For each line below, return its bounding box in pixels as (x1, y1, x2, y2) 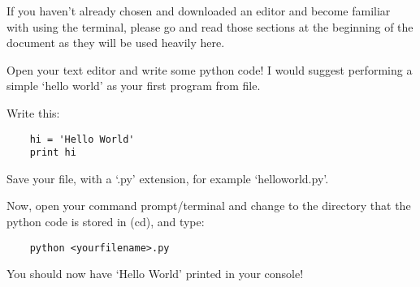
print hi (29, 147, 76, 159)
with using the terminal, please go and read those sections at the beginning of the (6, 18, 414, 35)
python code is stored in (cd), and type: (6, 213, 205, 230)
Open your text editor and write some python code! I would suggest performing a (6, 61, 413, 78)
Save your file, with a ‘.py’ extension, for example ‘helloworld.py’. (6, 169, 329, 186)
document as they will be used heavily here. (6, 34, 225, 51)
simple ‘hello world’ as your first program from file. (6, 77, 261, 94)
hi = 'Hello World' (29, 133, 135, 145)
